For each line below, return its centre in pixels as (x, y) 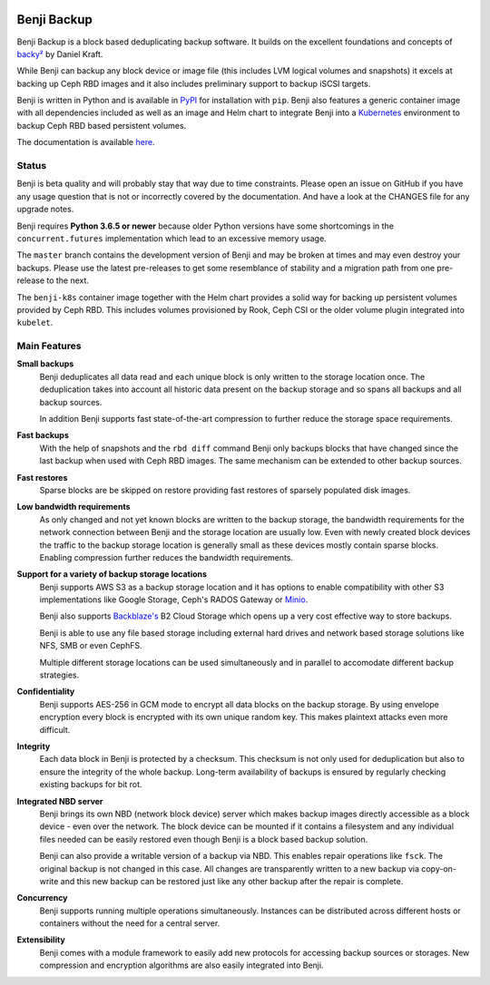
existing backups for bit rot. (91, 785)
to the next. (68, 280)
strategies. (59, 675)
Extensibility (41, 940)
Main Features (49, 346)
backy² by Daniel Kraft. (60, 54)
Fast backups (43, 435)
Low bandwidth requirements (73, 507)
